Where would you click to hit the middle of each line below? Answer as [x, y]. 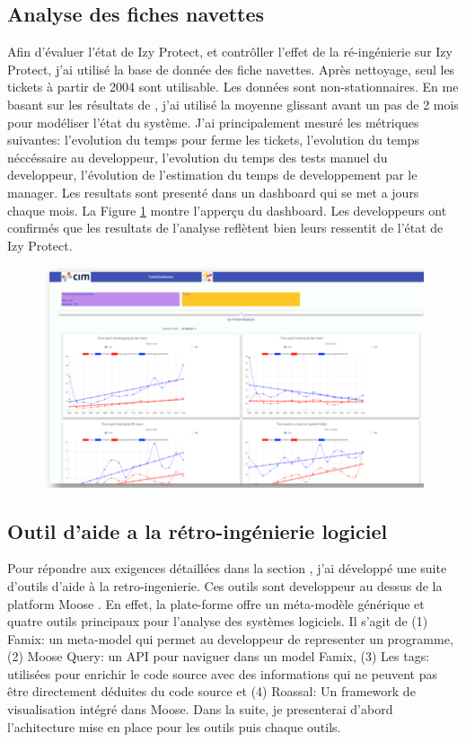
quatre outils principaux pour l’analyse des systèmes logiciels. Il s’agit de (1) [218, 621]
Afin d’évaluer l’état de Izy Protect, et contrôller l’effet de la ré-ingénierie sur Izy [230, 52]
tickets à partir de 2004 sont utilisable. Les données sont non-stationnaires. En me [233, 87]
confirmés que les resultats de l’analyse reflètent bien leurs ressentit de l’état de [225, 228]
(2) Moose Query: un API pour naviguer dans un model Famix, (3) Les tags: [219, 656]
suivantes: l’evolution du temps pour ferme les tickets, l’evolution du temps [214, 140]
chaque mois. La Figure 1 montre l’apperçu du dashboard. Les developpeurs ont [227, 210]
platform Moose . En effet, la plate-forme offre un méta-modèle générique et [216, 603]
